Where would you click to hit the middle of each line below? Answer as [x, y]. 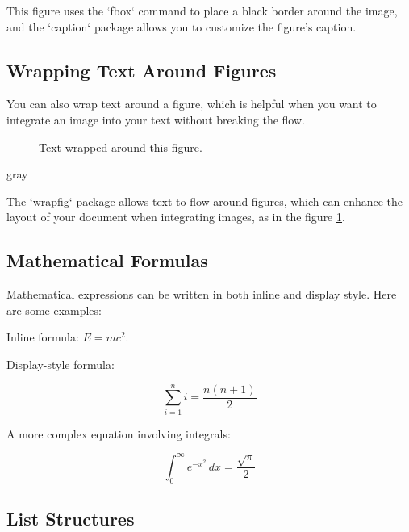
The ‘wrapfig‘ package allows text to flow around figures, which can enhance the [205, 201]
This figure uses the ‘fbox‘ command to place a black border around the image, [202, 10]
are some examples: [54, 310]
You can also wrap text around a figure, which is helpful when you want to [192, 104]
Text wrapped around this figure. [121, 147]
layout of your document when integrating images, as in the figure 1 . [176, 217]
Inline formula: [43, 337]
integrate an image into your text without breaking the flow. [156, 119]
